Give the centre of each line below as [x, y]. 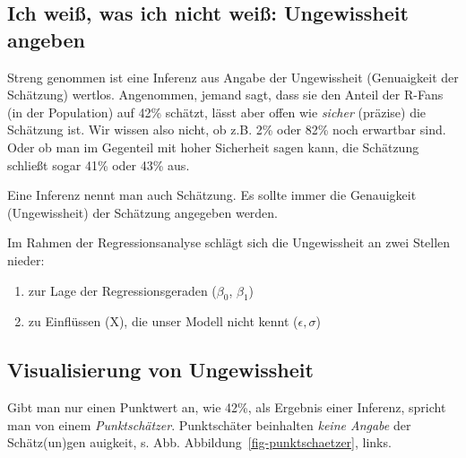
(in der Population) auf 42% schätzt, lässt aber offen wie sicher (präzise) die [217, 112]
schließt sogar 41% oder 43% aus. [99, 164]
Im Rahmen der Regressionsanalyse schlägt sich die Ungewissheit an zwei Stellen [229, 242]
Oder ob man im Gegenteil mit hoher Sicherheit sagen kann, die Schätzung [213, 147]
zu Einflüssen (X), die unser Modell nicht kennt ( [163, 321]
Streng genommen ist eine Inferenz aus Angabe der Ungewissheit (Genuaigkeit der [233, 77]
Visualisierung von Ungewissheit [160, 370]
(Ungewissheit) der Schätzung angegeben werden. [143, 212]
